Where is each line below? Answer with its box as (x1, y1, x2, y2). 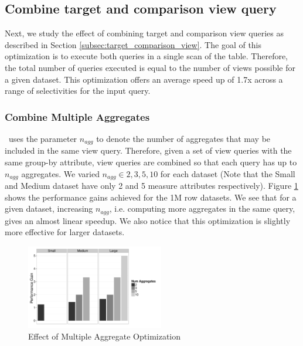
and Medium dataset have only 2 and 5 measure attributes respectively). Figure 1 (5, 179, 298, 192)
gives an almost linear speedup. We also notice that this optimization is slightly (5, 214, 291, 226)
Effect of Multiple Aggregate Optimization (28, 330, 181, 342)
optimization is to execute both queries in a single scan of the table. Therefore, (5, 50, 288, 62)
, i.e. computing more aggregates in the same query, (109, 202, 295, 215)
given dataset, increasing (5, 202, 93, 215)
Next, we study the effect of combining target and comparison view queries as (5, 27, 284, 39)
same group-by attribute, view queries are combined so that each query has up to (5, 156, 297, 168)
